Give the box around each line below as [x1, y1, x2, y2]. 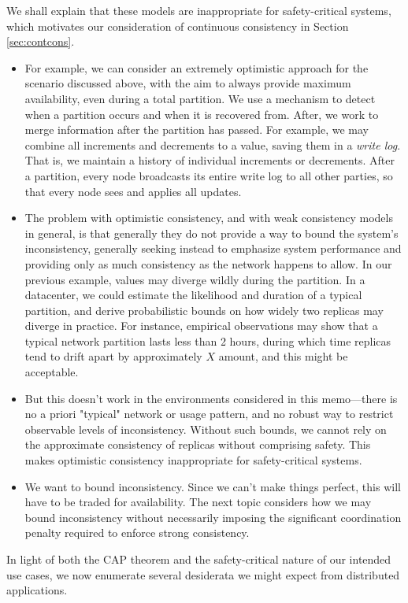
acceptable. [24, 364, 79, 380]
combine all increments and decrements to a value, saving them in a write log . [24, 136, 401, 153]
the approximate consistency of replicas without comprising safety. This [24, 436, 371, 453]
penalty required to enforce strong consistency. [24, 524, 250, 541]
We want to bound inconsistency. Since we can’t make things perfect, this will [24, 478, 401, 494]
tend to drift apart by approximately [24, 348, 202, 364]
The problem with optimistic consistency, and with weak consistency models [24, 209, 393, 226]
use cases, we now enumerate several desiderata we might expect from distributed [6, 566, 400, 583]
